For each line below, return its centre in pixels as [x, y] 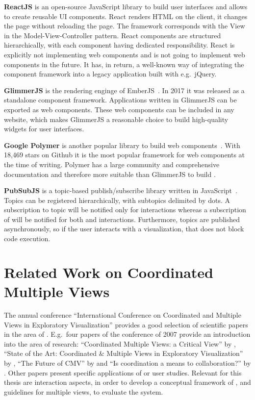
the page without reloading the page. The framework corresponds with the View [125, 26]
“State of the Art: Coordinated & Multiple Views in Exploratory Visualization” [124, 353]
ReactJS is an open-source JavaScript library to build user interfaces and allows [126, 6]
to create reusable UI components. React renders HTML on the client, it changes [126, 16]
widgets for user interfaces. [44, 129]
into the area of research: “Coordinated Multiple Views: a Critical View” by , [120, 343]
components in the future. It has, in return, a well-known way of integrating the [124, 64]
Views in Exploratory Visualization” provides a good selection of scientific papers [126, 324]
